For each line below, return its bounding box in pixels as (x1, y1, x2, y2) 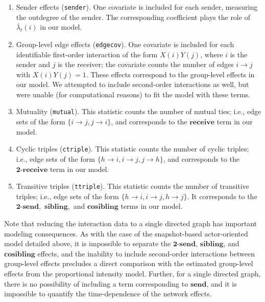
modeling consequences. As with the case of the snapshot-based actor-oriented (4, 228, 248, 239)
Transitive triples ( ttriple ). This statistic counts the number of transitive (16, 181, 249, 191)
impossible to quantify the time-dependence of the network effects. (4, 288, 212, 299)
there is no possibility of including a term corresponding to (4, 278, 188, 289)
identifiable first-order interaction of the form (16, 49, 158, 59)
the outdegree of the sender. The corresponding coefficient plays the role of (16, 11, 250, 22)
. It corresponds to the (187, 190, 257, 201)
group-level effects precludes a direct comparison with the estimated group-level (4, 258, 253, 269)
